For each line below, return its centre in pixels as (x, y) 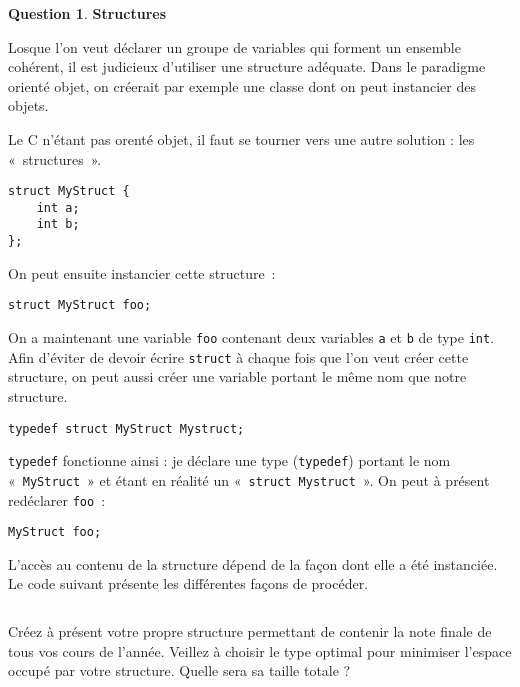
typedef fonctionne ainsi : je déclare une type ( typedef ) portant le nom (229, 460)
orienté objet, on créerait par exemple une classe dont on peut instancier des (242, 85)
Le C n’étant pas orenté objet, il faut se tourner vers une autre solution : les (241, 138)
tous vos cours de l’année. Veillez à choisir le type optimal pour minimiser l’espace (260, 650)
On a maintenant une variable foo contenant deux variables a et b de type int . (251, 337)
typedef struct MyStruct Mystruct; (126, 428)
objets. (28, 105)
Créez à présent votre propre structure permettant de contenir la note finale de (250, 631)
